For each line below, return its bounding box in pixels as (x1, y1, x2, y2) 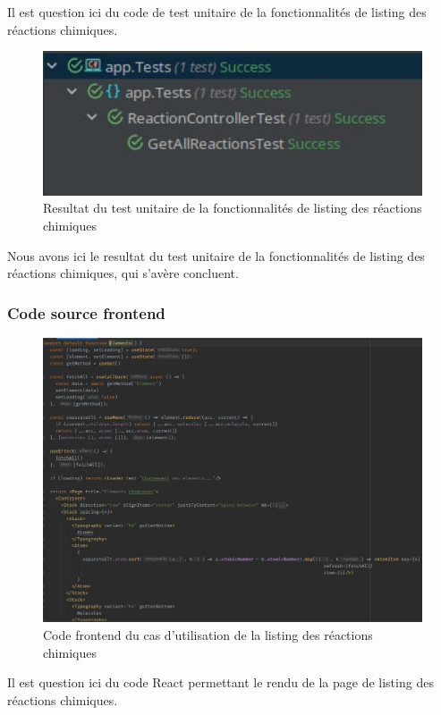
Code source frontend (7, 301, 165, 324)
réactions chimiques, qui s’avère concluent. (7, 264, 239, 282)
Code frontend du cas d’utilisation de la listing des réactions (43, 626, 373, 644)
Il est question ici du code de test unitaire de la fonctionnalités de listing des (7, 3, 427, 21)
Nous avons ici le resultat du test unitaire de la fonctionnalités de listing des (7, 246, 425, 265)
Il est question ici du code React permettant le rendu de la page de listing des (7, 673, 434, 692)
